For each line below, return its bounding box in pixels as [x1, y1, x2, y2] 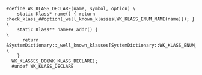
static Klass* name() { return [17, 11, 96, 17]
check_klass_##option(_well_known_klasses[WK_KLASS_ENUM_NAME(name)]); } [6, 16, 195, 22]
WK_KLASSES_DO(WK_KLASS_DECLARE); [11, 58, 98, 64]
